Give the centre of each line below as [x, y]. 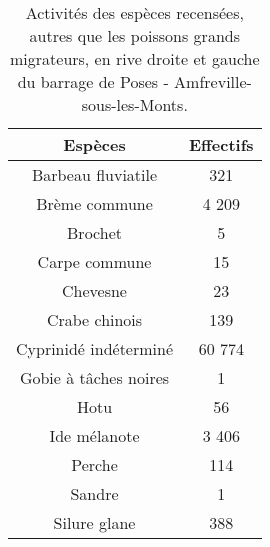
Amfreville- [213, 81]
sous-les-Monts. [134, 104]
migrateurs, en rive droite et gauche [135, 58]
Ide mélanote [94, 435]
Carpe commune [94, 261]
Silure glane [94, 522]
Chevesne [94, 290]
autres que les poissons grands [134, 35]
